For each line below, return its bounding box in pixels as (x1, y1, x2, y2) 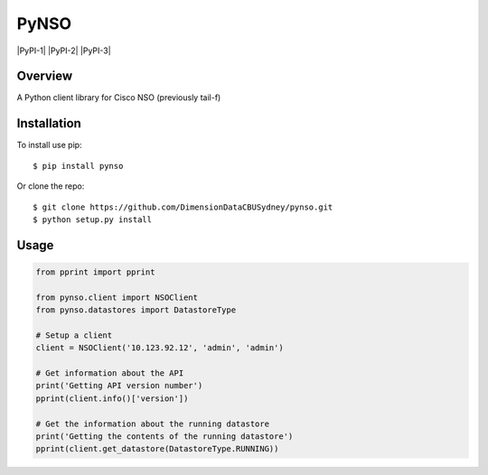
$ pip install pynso (33, 161, 124, 171)
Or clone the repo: (16, 181, 85, 191)
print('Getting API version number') (35, 380, 203, 391)
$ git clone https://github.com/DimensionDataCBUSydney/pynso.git (33, 201, 333, 212)
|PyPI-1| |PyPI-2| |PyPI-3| (16, 45, 112, 56)
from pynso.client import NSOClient (35, 292, 199, 303)
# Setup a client (35, 330, 113, 340)
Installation (16, 116, 81, 131)
